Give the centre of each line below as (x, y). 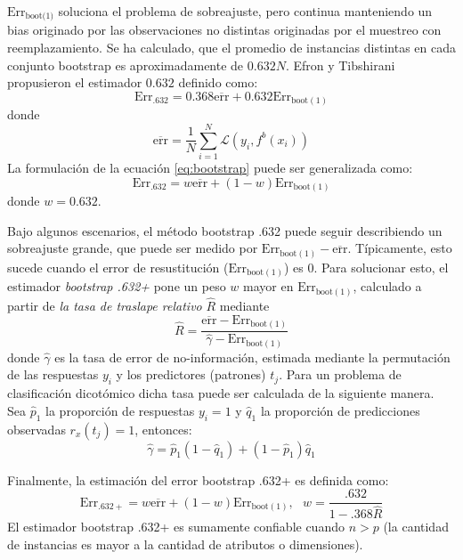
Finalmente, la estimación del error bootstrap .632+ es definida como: (198, 479)
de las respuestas (53, 374)
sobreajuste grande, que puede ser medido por (133, 248)
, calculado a (387, 286)
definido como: (218, 82)
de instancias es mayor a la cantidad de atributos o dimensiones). (185, 544)
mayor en (268, 286)
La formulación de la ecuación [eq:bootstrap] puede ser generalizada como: (210, 168)
